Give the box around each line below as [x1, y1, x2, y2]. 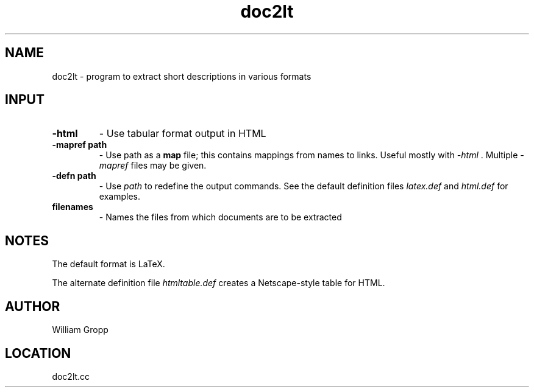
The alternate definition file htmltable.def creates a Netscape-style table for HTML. [52, 278, 385, 289]
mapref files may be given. [99, 160, 207, 171]
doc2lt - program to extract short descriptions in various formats [52, 71, 311, 82]
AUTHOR [5, 298, 60, 314]
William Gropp [52, 324, 109, 335]
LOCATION [5, 345, 71, 361]
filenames [52, 201, 93, 212]
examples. [99, 191, 140, 202]
